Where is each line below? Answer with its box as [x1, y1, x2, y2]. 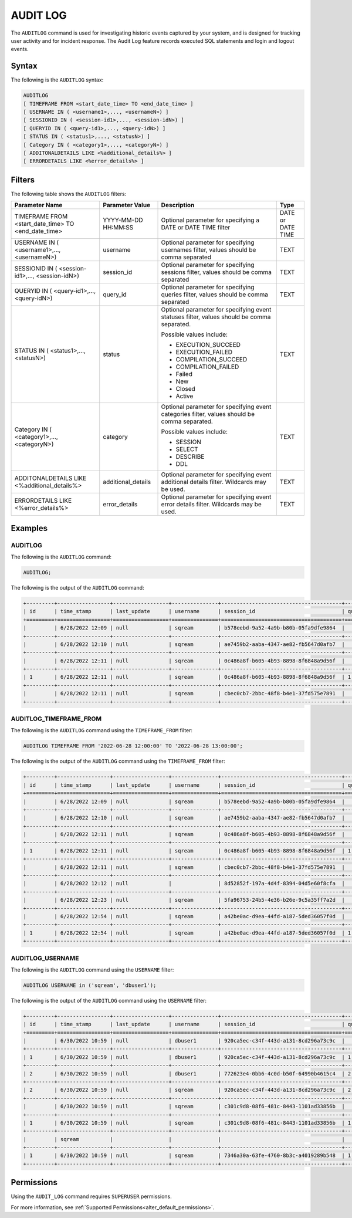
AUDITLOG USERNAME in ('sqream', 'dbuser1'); [23, 982, 157, 989]
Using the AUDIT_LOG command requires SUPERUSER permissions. [11, 1193, 172, 1200]
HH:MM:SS [103, 224, 134, 232]
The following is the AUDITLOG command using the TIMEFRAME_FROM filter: [11, 727, 193, 734]
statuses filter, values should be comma [161, 313, 271, 321]
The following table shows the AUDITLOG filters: [11, 190, 127, 197]
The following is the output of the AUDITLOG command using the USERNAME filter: [11, 997, 207, 1004]
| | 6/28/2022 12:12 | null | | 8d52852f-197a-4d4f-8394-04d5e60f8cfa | [23, 880, 346, 887]
